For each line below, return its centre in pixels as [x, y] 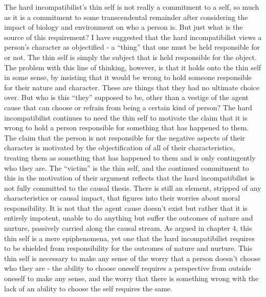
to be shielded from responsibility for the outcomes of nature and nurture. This [128, 248]
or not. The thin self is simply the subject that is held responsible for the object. [130, 57]
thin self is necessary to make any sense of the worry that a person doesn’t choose [132, 258]
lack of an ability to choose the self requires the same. [88, 288]
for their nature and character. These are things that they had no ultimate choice [132, 87]
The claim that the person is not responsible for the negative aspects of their [125, 137]
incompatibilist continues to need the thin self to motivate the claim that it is [126, 117]
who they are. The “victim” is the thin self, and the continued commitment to [127, 167]
